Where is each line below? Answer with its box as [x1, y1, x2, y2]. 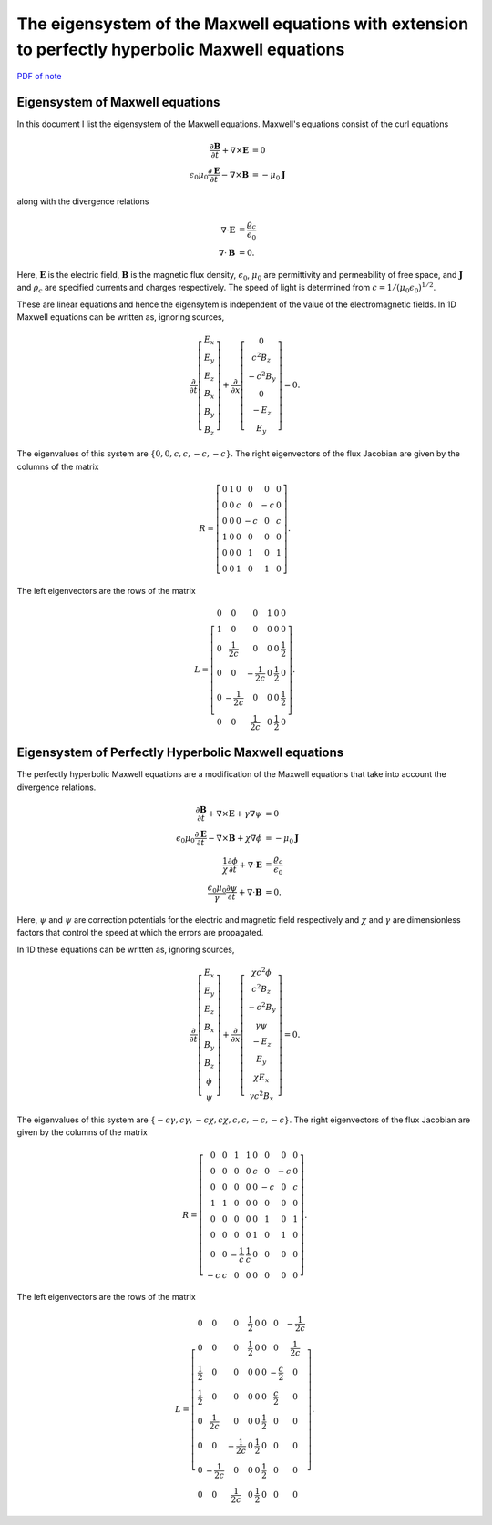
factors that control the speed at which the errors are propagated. [16, 927, 264, 938]
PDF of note [16, 71, 63, 82]
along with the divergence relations [16, 196, 149, 207]
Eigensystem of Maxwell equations [16, 95, 220, 110]
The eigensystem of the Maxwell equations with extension [16, 14, 469, 34]
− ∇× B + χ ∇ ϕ [208, 833, 263, 843]
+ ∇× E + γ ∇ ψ [208, 808, 263, 819]
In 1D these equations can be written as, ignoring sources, [16, 944, 235, 955]
